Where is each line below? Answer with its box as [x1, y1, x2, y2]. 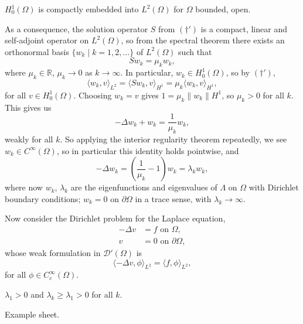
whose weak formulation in [5, 247, 101, 259]
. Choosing [73, 88, 112, 101]
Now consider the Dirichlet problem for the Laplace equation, [5, 212, 226, 224]
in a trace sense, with [135, 192, 212, 204]
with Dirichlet [248, 181, 299, 193]
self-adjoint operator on [5, 34, 89, 46]
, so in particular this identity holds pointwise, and [56, 144, 239, 156]
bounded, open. [195, 3, 251, 15]
